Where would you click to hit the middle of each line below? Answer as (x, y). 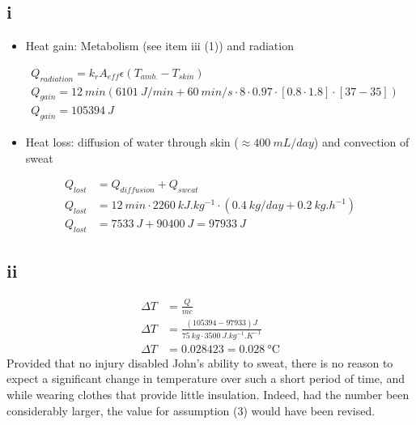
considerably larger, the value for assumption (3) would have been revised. (191, 410)
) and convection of (361, 142)
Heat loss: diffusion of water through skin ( (132, 142)
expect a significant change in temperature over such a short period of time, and (206, 378)
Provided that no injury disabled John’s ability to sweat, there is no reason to (200, 362)
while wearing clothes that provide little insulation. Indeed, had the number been (208, 394)
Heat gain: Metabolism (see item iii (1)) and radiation (159, 46)
